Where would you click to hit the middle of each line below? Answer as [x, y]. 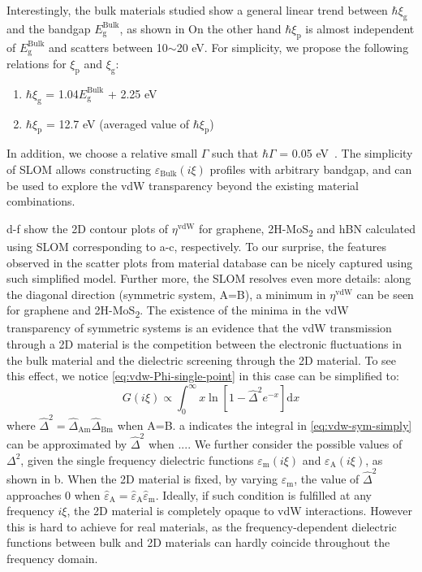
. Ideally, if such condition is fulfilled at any [263, 494]
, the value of [327, 479]
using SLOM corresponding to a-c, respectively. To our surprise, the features [197, 246]
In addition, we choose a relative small [102, 153]
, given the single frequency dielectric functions [137, 459]
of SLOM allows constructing [79, 169]
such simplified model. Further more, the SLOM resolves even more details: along [209, 278]
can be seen [385, 294]
